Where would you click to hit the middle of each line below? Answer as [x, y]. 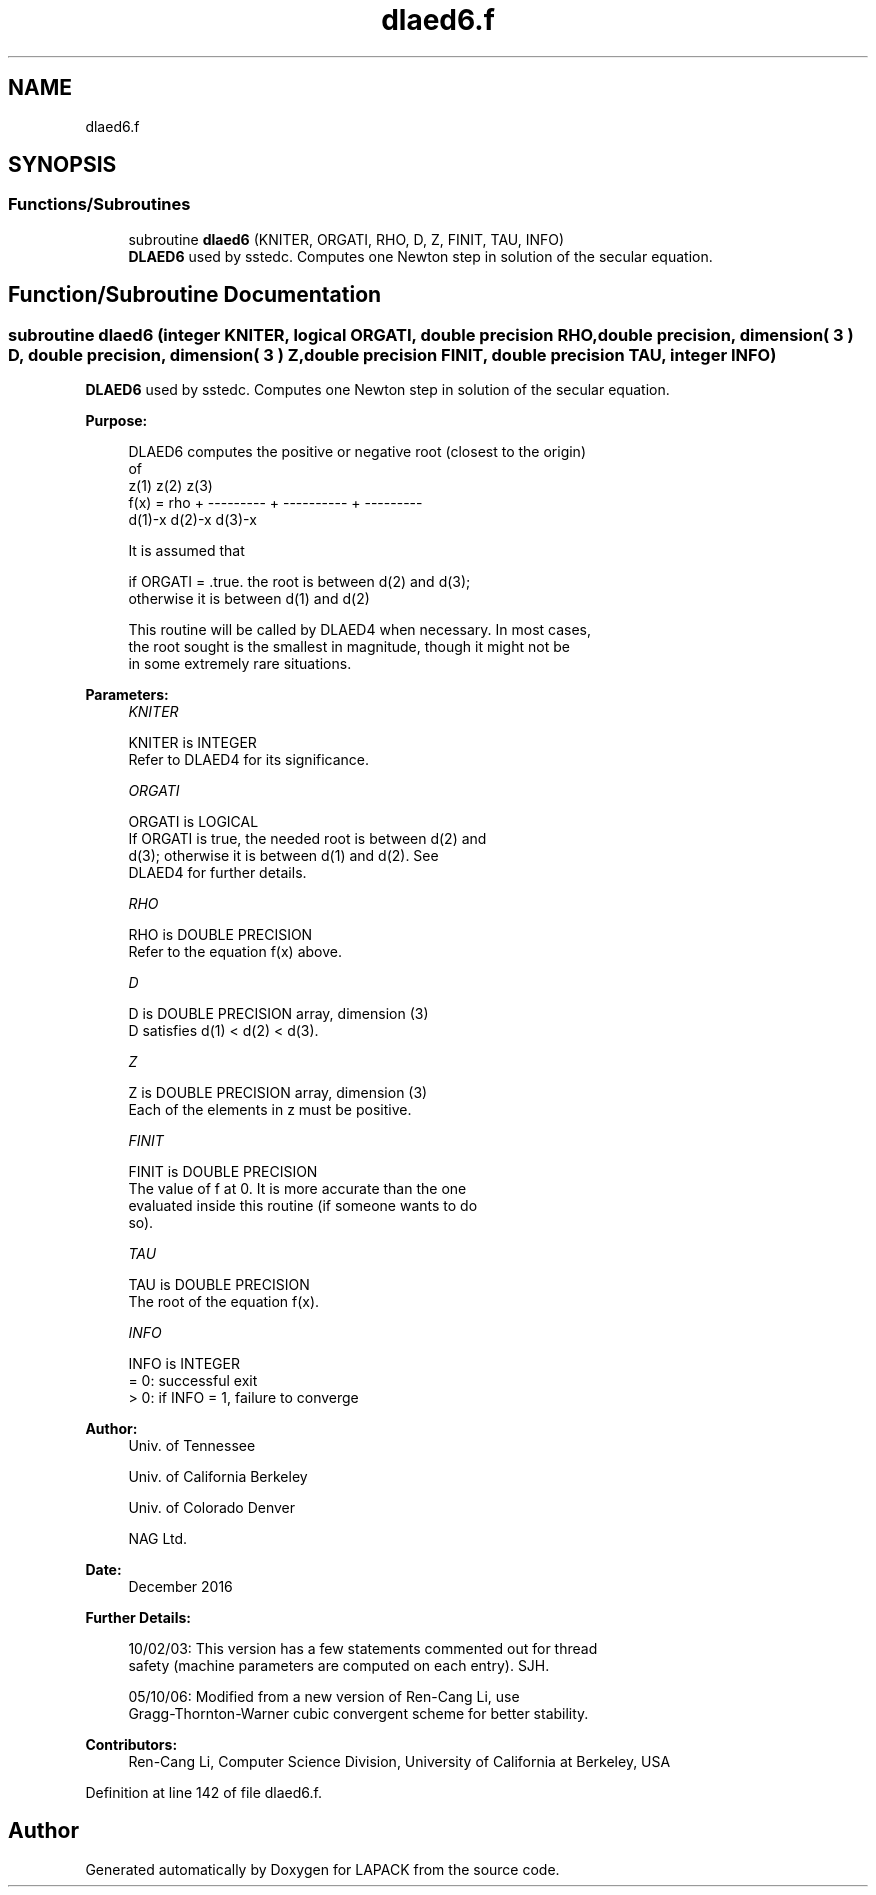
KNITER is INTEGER [192, 743]
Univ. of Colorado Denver [212, 1508]
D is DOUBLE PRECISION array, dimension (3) [278, 1014]
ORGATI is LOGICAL [193, 822]
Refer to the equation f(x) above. [235, 952]
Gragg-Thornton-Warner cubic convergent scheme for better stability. [358, 1714]
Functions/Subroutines [99, 204]
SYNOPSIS [62, 165]
